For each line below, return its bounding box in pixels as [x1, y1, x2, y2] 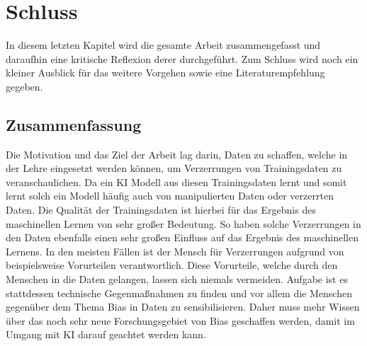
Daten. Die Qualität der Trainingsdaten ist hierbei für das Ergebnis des [6, 202, 316, 217]
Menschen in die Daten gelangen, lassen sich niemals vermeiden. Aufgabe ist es [6, 272, 348, 287]
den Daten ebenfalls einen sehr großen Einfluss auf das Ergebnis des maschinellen [6, 230, 358, 245]
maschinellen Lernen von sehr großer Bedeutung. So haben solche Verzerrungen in [6, 216, 361, 231]
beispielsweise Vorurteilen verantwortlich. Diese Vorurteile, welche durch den [6, 258, 338, 272]
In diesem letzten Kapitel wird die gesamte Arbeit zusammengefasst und [6, 38, 321, 52]
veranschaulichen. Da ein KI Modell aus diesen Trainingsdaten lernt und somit [6, 174, 347, 189]
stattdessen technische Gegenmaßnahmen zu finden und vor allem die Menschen [6, 285, 352, 300]
